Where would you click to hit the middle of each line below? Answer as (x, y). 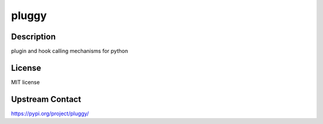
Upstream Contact (46, 99)
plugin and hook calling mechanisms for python (70, 51)
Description (33, 37)
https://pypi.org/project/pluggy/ (50, 113)
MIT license (25, 82)
